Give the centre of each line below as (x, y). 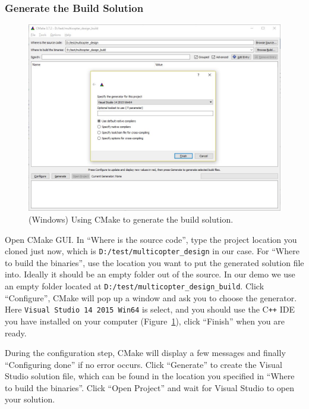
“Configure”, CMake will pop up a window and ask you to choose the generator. (151, 297)
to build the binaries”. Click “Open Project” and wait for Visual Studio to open (150, 387)
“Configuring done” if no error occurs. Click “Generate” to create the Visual (144, 364)
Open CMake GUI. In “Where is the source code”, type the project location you (151, 239)
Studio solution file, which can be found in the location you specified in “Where (150, 376)
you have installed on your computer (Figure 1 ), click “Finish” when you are (145, 321)
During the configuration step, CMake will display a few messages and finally (145, 353)
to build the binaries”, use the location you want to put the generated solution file (154, 262)
